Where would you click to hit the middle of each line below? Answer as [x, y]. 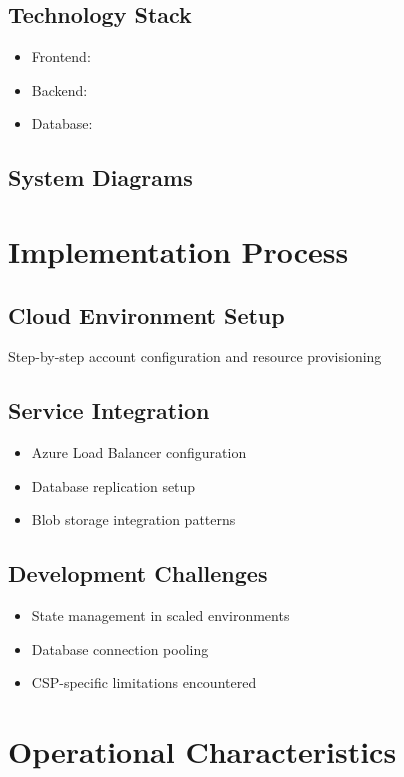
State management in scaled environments [160, 615]
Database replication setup [113, 485]
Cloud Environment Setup [146, 314]
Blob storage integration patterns [133, 519]
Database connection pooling [120, 648]
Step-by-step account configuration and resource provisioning [195, 356]
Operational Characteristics [202, 751]
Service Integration [109, 410]
